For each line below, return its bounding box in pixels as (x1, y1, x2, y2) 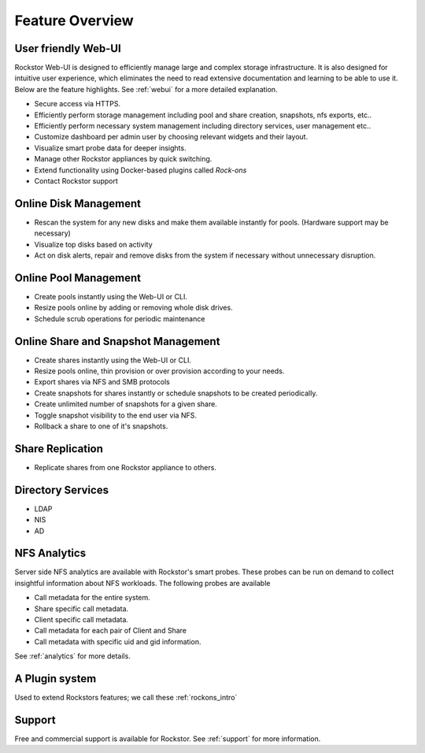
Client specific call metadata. (34, 615, 129, 625)
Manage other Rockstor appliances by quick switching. (34, 154, 213, 164)
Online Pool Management (14, 271, 142, 284)
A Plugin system (14, 672, 97, 685)
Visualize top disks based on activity (34, 239, 153, 249)
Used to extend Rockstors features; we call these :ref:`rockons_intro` (14, 693, 238, 703)
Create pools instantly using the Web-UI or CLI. (34, 291, 188, 301)
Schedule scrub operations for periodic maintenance (34, 313, 205, 323)
